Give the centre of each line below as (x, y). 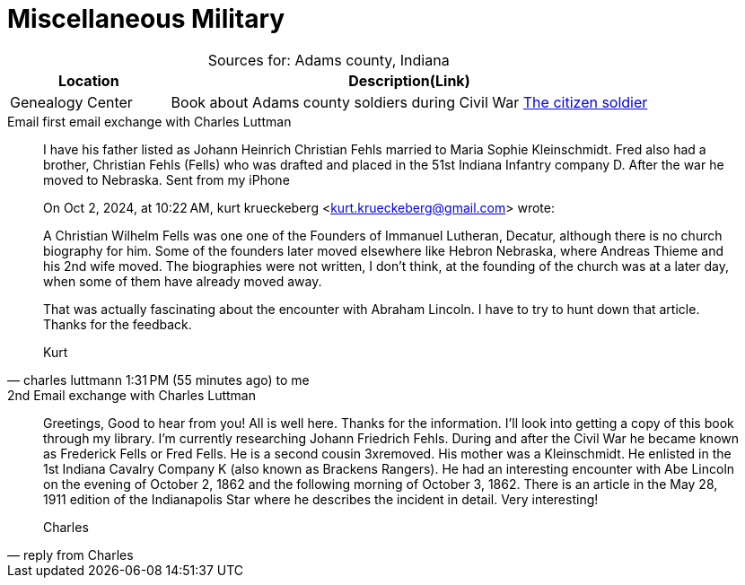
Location (88, 80)
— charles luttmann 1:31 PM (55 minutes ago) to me (158, 380)
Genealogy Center (71, 102)
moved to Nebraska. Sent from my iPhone (167, 179)
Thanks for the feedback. (118, 324)
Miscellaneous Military (146, 19)
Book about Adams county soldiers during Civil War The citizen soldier (409, 102)
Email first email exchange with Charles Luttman (149, 121)
